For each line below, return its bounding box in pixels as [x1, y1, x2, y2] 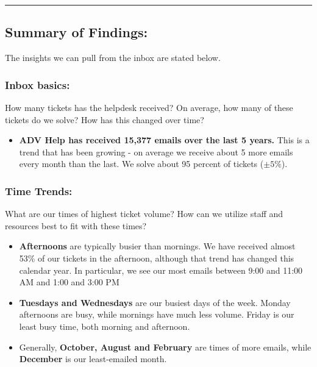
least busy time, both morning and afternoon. [19, 319, 190, 332]
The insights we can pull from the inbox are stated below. [5, 51, 221, 64]
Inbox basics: [5, 77, 70, 92]
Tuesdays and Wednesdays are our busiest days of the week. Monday [19, 296, 291, 308]
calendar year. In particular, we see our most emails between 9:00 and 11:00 [19, 263, 303, 276]
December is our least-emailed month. [19, 352, 167, 365]
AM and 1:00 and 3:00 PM [19, 276, 119, 288]
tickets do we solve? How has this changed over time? [5, 113, 204, 126]
